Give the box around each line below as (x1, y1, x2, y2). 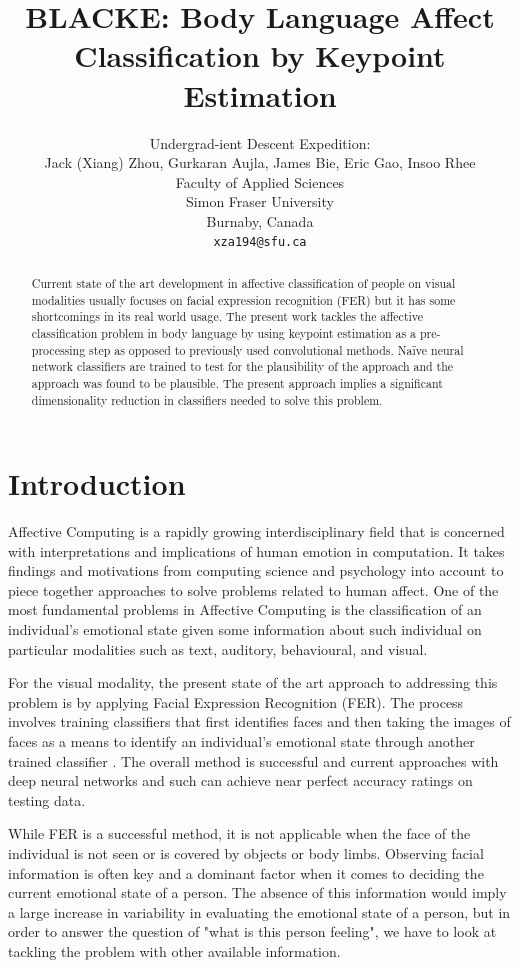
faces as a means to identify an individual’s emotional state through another (8, 731, 475, 752)
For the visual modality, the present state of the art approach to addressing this (8, 672, 498, 693)
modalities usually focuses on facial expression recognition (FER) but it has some (31, 291, 456, 308)
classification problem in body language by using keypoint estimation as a (31, 324, 416, 341)
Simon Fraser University (186, 191, 334, 212)
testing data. (8, 789, 86, 810)
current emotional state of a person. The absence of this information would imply (8, 882, 507, 903)
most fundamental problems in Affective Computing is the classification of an (8, 599, 482, 620)
